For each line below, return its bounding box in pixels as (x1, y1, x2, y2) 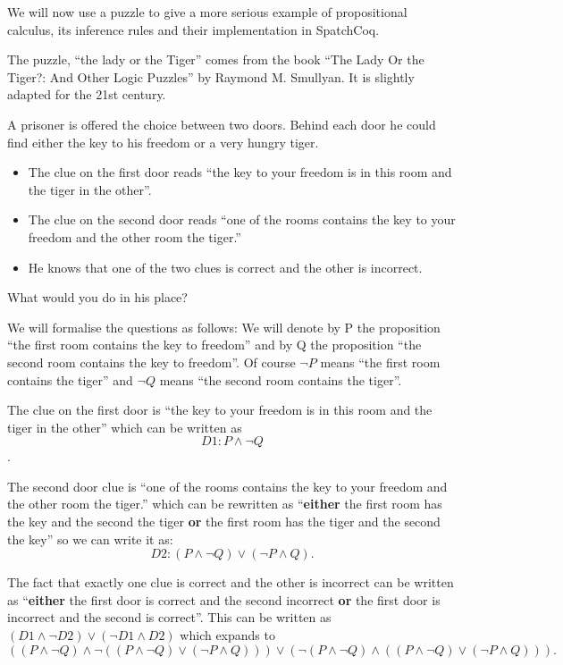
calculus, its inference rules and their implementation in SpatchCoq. (7, 20, 380, 38)
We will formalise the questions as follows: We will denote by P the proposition (7, 317, 441, 336)
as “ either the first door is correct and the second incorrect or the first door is (7, 590, 441, 609)
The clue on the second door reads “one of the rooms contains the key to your (28, 210, 456, 229)
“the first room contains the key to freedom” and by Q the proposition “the (7, 335, 422, 354)
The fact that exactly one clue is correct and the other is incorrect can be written (7, 573, 454, 592)
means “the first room (320, 352, 441, 371)
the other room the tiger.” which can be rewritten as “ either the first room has (7, 494, 442, 513)
